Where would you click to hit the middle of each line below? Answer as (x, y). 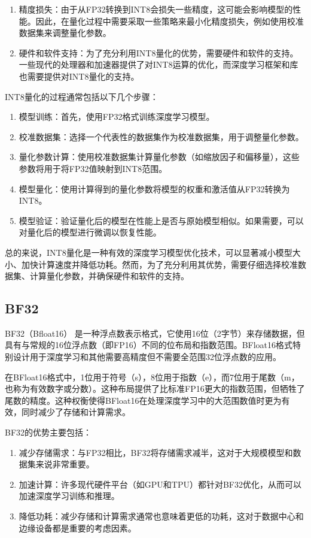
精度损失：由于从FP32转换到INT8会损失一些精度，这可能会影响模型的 (156, 9)
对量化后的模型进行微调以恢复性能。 (90, 232)
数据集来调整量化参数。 (65, 33)
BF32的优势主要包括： (48, 432)
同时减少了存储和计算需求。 (76, 412)
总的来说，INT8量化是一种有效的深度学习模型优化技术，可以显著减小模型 (149, 252)
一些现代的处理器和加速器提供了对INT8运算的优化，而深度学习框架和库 (158, 64)
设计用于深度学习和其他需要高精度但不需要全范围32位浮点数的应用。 (147, 357)
